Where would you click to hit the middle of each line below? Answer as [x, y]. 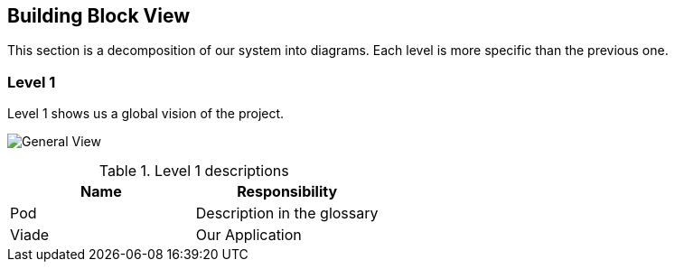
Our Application [248, 235]
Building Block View [99, 16]
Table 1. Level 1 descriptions [194, 171]
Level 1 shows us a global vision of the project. [146, 114]
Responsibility [287, 192]
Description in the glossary [287, 213]
